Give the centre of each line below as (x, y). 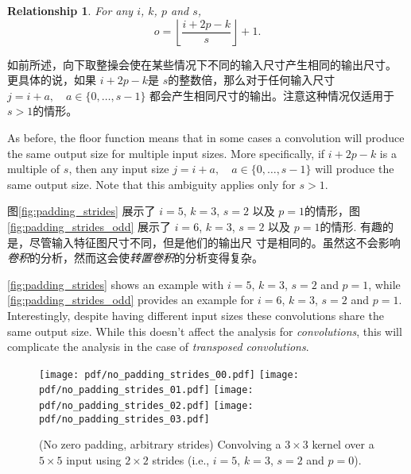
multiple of (34, 169)
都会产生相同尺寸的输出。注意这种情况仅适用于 (272, 95)
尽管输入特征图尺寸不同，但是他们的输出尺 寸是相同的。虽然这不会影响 (215, 242)
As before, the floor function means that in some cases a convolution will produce (206, 137)
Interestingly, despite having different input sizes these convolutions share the (196, 315)
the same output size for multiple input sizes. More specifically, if (166, 153)
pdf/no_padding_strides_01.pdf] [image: (146, 390)
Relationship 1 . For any (70, 10)
